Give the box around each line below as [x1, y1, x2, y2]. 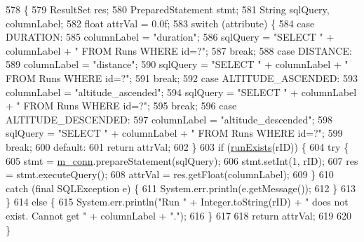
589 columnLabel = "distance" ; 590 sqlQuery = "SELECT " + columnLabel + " [6, 57, 349, 72]
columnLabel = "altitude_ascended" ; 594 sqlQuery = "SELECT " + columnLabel [6, 84, 357, 99]
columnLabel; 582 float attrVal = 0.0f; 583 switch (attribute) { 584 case [6, 15, 315, 30]
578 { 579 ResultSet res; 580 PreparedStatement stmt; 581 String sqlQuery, [6, 2, 330, 16]
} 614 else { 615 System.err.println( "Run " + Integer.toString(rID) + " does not [6, 194, 349, 209]
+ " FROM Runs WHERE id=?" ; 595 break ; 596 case [6, 98, 237, 113]
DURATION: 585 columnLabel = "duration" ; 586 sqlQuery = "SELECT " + [6, 29, 335, 44]
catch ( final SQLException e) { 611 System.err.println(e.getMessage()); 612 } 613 [6, 180, 356, 195]
